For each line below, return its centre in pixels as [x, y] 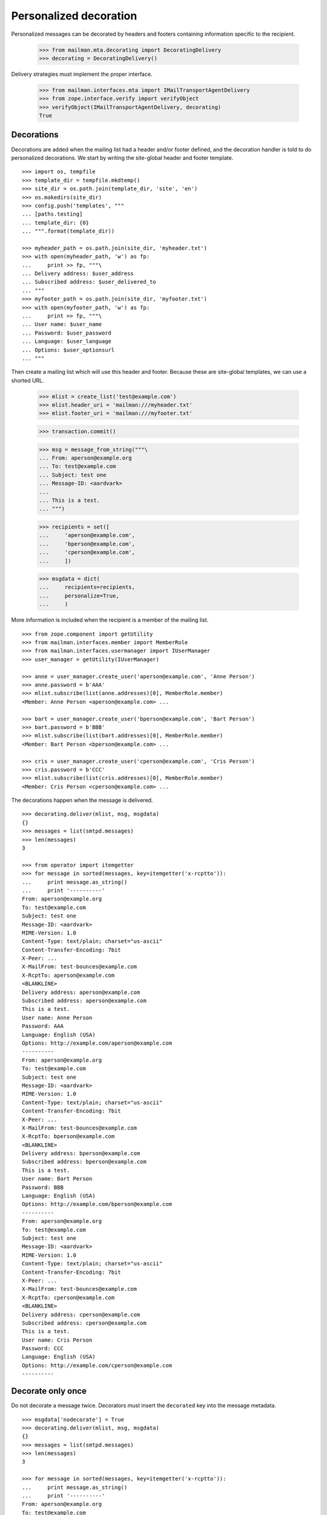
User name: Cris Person [57, 1340]
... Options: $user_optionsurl [68, 350]
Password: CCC [43, 1349]
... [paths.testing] [52, 214]
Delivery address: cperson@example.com [81, 1314]
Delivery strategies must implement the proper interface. [82, 74]
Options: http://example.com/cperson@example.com [97, 1365]
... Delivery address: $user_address [78, 274]
